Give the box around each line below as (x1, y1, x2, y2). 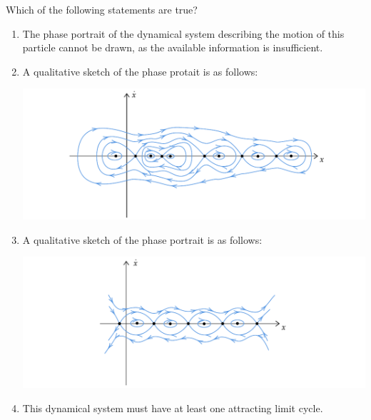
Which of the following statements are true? (6, 2, 198, 16)
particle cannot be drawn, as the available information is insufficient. (22, 40, 323, 55)
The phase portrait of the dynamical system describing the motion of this (22, 26, 345, 41)
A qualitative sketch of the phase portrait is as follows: (22, 232, 263, 247)
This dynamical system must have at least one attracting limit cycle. (22, 400, 323, 415)
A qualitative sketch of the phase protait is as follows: (22, 63, 258, 78)
